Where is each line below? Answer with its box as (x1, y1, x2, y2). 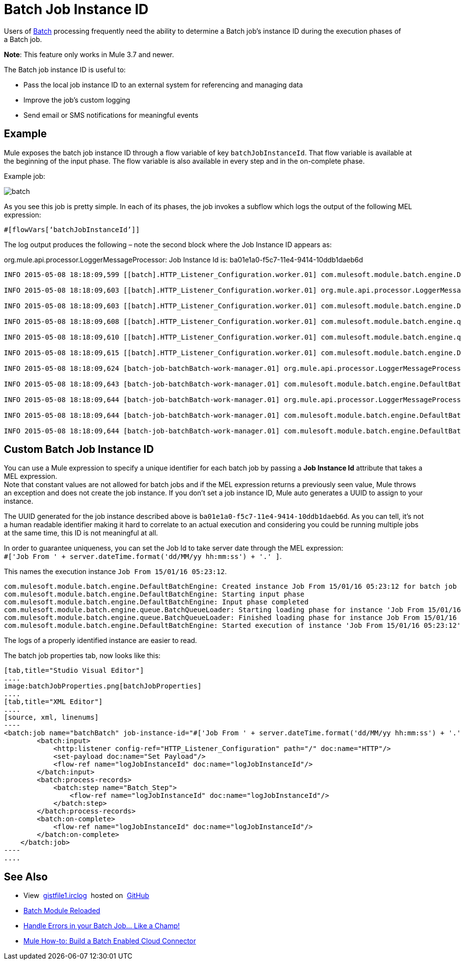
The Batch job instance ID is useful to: (4, 65, 126, 74)
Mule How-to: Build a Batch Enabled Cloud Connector (23, 937, 196, 945)
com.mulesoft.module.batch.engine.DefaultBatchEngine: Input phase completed (4, 598, 309, 606)
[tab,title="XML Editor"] (4, 698, 103, 706)
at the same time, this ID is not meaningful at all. (4, 529, 158, 537)
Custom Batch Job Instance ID (4, 443, 154, 456)
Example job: (4, 171, 45, 180)
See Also (4, 870, 48, 883)
